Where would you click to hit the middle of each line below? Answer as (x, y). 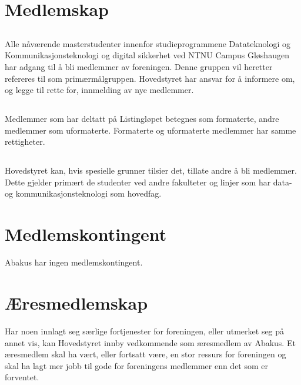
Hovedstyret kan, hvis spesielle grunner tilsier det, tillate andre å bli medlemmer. (151, 170)
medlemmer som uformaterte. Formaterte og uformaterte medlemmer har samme (150, 130)
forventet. (22, 377)
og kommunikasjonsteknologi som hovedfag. (83, 193)
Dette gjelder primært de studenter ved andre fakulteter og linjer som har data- (148, 182)
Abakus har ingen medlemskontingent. (74, 262)
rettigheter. (25, 142)
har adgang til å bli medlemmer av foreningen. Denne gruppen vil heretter (139, 66)
